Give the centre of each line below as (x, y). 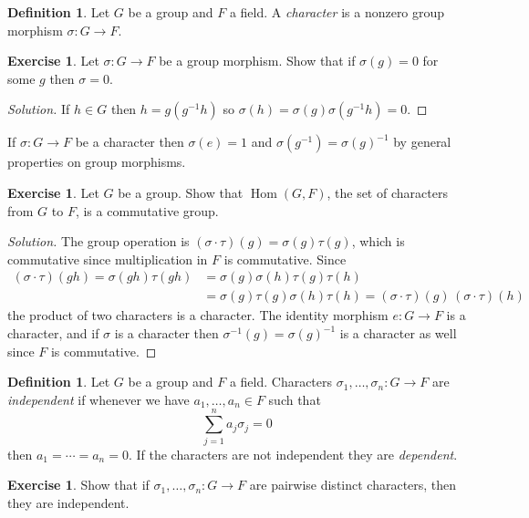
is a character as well (398, 333)
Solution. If (39, 109)
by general (422, 142)
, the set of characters (387, 192)
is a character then (166, 333)
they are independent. (68, 502)
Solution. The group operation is (99, 241)
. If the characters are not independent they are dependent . (293, 454)
